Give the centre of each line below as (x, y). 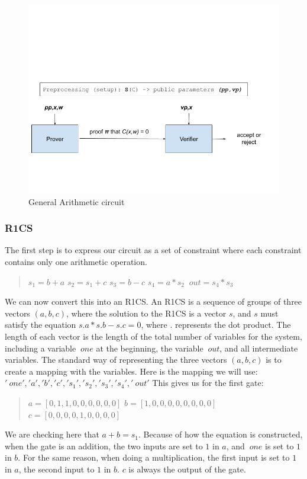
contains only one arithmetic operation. (76, 261)
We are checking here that (52, 434)
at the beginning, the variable (150, 348)
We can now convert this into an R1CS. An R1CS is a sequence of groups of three (153, 301)
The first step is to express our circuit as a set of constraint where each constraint (153, 250)
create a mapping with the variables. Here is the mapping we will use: (131, 371)
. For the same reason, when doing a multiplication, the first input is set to (154, 457)
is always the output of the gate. (187, 469)
